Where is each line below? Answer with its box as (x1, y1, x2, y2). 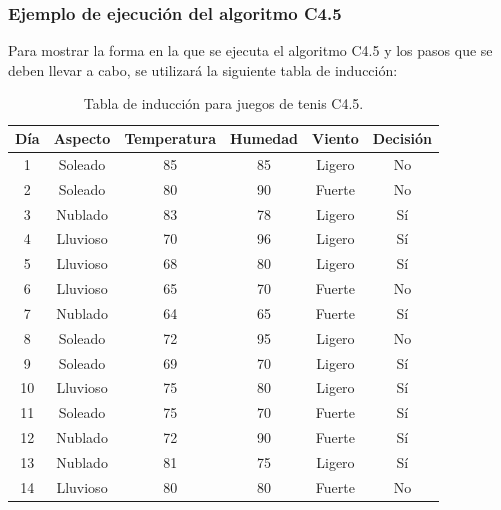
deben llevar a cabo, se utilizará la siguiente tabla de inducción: (8, 59, 398, 80)
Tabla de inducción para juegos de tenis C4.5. (83, 93, 364, 114)
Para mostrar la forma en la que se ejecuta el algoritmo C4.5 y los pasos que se (8, 40, 493, 61)
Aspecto (53, 128, 111, 148)
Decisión (372, 128, 433, 148)
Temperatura (124, 128, 216, 148)
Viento (312, 128, 359, 148)
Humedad (229, 128, 299, 148)
